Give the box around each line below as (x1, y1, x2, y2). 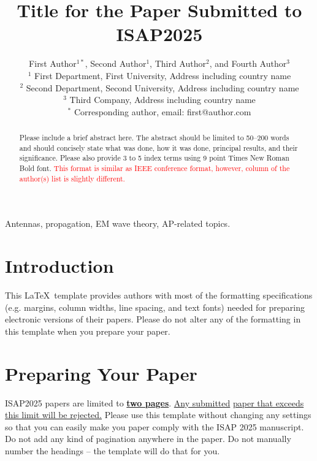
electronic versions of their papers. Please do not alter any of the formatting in (5, 313, 301, 326)
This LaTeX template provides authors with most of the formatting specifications (5, 289, 313, 302)
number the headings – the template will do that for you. (5, 444, 220, 457)
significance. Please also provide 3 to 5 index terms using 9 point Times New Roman (19, 153, 289, 163)
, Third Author (150, 57, 206, 70)
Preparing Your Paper (5, 360, 197, 386)
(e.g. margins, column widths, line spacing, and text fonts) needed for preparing (5, 300, 305, 313)
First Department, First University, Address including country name (34, 69, 291, 82)
